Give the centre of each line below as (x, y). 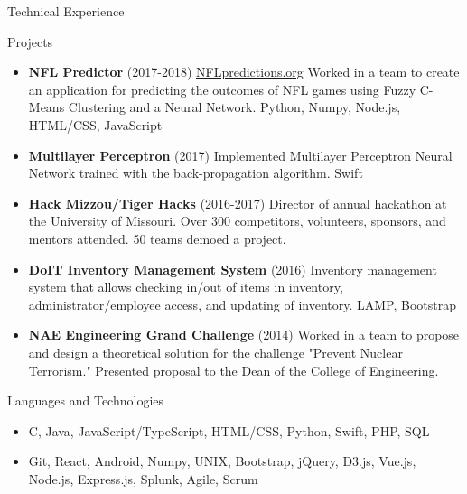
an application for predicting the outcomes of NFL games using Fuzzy (222, 89)
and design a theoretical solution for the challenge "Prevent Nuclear (215, 352)
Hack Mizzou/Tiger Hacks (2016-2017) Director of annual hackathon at (238, 203)
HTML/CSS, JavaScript (95, 124)
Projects (30, 41)
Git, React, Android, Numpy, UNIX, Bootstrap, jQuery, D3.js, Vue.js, (222, 461)
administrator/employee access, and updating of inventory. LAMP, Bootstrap (242, 304)
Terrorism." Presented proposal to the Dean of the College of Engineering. (233, 370)
